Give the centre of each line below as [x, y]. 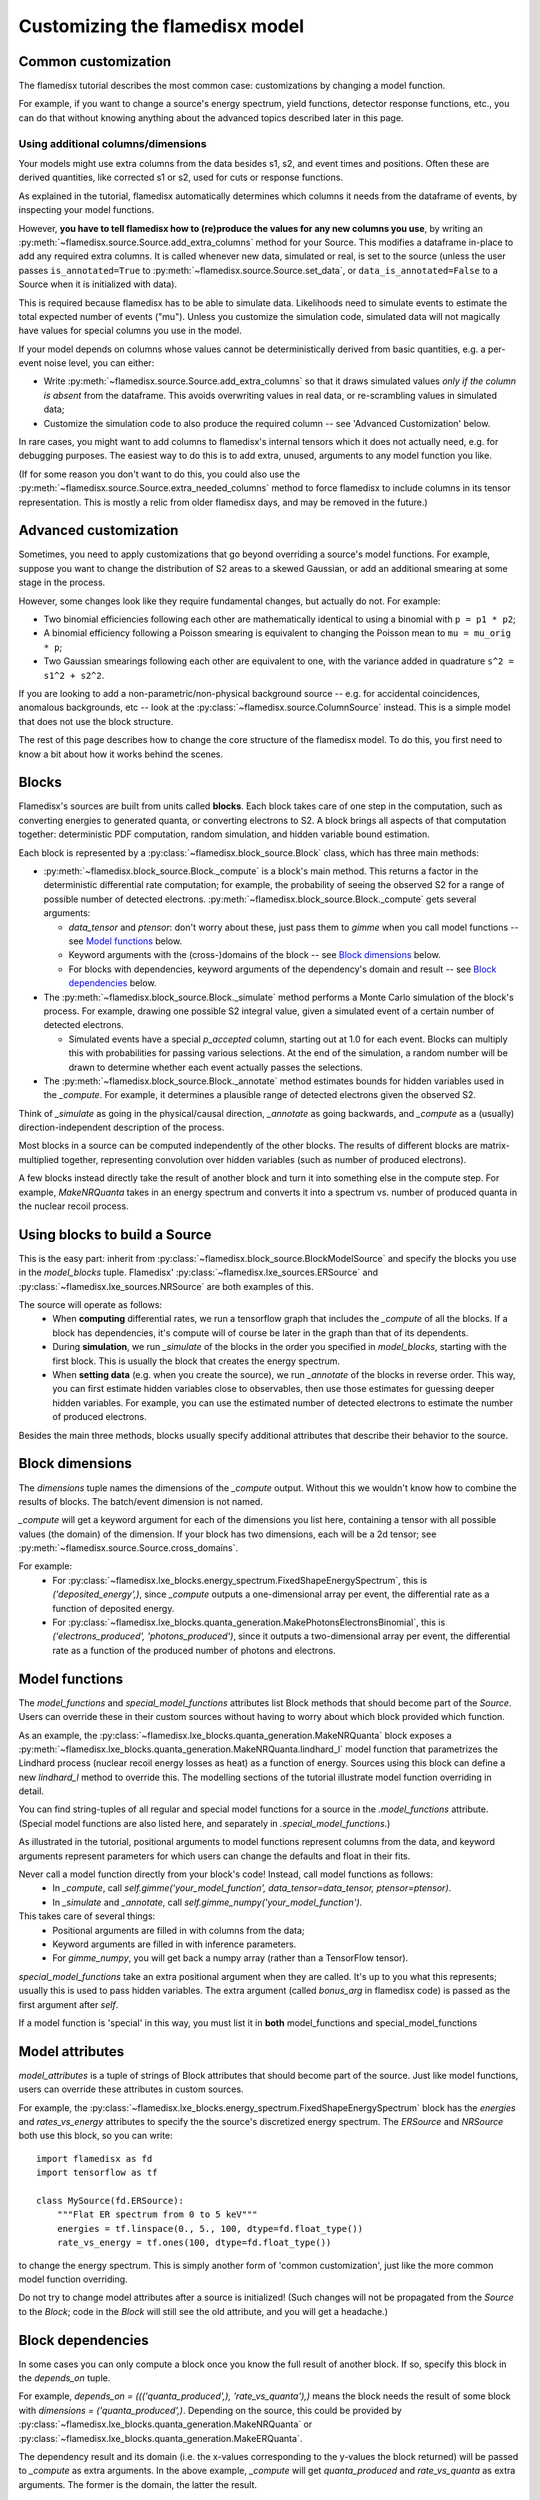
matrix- [495, 1146]
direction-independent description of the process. [121, 1127]
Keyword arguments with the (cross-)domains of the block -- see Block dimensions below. [255, 955]
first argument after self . [68, 2004]
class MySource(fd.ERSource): [110, 2200]
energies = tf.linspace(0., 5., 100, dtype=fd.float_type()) [210, 2228]
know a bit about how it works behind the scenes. [121, 754]
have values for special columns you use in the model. [130, 331]
